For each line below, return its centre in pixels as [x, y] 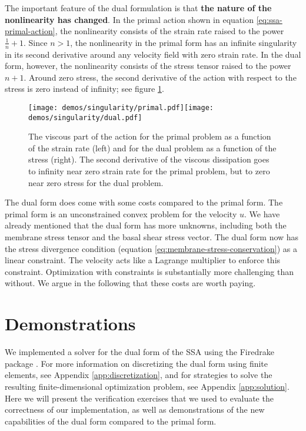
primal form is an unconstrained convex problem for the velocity [121, 213]
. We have [262, 213]
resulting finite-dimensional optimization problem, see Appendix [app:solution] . [147, 386]
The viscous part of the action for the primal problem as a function [150, 136]
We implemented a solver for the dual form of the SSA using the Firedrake [139, 352]
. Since [36, 42]
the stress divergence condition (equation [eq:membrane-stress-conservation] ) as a [151, 248]
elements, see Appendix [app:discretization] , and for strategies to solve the [139, 375]
